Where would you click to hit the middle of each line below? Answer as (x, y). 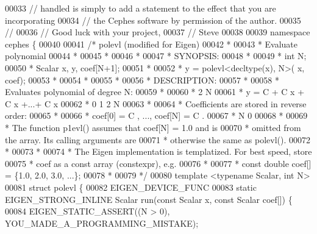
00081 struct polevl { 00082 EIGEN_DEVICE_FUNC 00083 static (131, 187)
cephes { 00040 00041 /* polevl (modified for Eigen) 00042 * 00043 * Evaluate (151, 44)
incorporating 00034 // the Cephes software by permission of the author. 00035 (153, 20)
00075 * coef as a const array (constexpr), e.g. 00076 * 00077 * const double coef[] (158, 163)
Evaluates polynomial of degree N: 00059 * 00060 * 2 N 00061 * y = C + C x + (155, 92)
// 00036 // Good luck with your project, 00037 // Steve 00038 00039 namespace (158, 32)
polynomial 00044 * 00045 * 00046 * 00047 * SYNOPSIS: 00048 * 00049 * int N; (156, 56)
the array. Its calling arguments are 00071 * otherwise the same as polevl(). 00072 (158, 139)
